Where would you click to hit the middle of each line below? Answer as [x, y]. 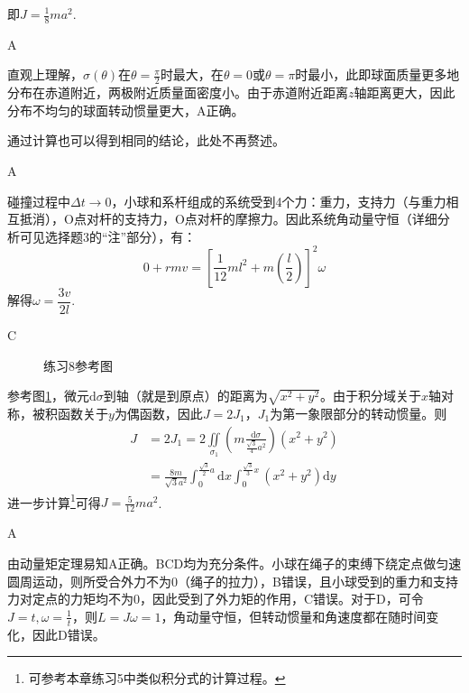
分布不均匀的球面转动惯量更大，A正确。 [126, 110]
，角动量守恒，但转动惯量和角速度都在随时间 [294, 616]
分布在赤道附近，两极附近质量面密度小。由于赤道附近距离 [178, 92]
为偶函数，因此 [158, 413]
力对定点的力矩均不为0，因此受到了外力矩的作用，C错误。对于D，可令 [216, 599]
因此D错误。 [69, 634]
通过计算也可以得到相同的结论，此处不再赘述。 [146, 140]
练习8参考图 [78, 365]
